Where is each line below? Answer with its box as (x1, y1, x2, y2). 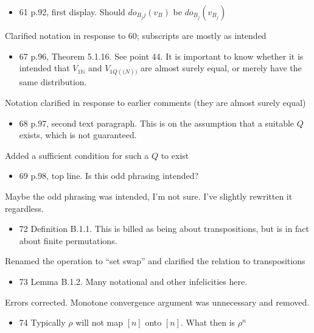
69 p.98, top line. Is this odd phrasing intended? (19, 169, 199, 182)
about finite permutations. (19, 234, 117, 247)
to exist (161, 149, 189, 161)
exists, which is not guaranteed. (19, 128, 137, 141)
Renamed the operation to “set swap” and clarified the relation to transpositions (5, 254, 305, 267)
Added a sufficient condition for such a (5, 149, 149, 161)
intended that (19, 61, 70, 74)
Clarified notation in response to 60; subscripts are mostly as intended (5, 29, 267, 41)
